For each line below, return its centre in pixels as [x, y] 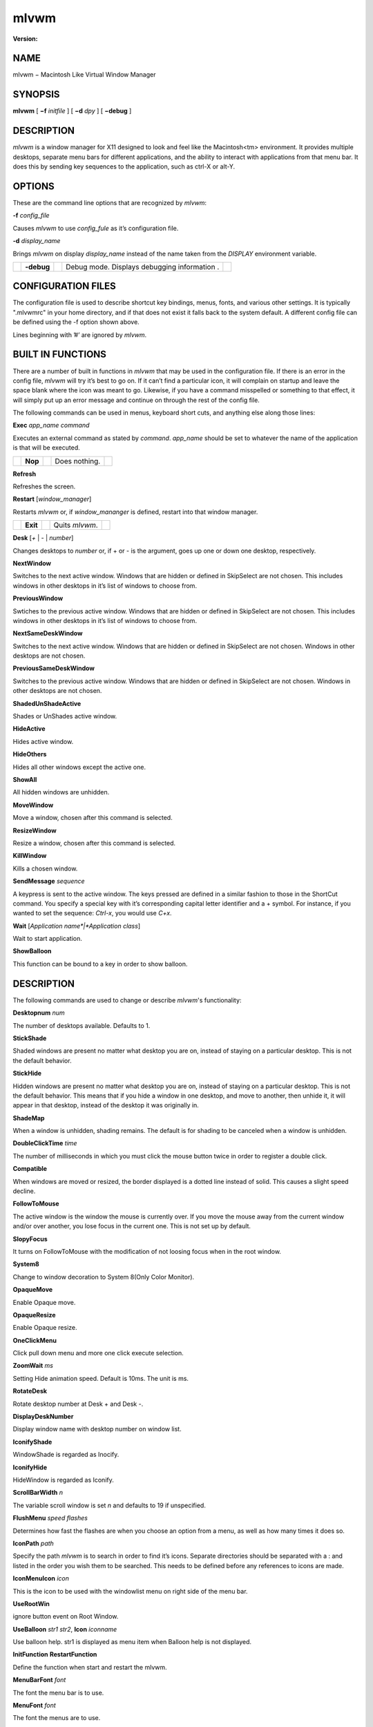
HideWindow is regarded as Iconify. [63, 1480]
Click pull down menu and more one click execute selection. [98, 1353]
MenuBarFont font [39, 1680]
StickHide [27, 1074]
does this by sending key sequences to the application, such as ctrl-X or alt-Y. [124, 166]
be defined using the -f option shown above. [76, 322]
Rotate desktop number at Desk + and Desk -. [78, 1404]
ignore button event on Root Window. [66, 1616]
